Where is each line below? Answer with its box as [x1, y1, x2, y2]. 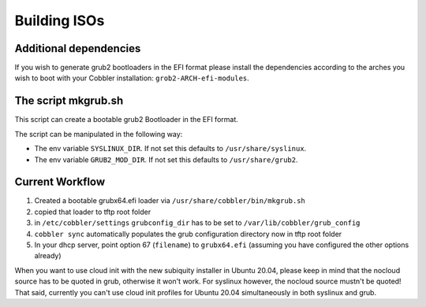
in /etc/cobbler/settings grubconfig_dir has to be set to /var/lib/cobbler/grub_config [34, 218, 361, 227]
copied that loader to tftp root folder [34, 207, 151, 216]
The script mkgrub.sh [14, 94, 124, 108]
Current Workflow [14, 176, 106, 189]
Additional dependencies [14, 42, 141, 55]
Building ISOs [14, 12, 105, 29]
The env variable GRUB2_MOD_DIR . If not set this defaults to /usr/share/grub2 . [34, 154, 298, 165]
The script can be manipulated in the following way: [14, 129, 183, 139]
